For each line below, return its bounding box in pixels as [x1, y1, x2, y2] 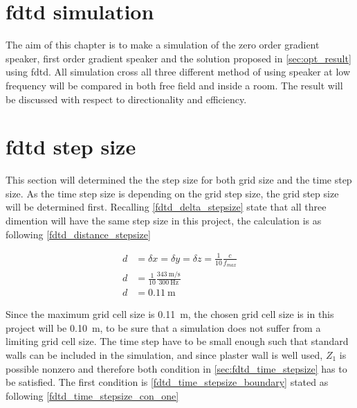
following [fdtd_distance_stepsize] [6, 227, 151, 241]
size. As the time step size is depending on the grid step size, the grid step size [6, 186, 339, 200]
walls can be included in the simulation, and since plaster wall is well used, [6, 347, 323, 362]
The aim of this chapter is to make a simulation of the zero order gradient [6, 37, 320, 52]
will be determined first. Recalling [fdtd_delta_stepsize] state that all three [6, 199, 327, 214]
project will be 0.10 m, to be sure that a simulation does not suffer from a [6, 320, 321, 335]
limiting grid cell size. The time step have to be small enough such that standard [6, 334, 349, 348]
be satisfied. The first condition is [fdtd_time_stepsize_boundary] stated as [6, 375, 329, 389]
